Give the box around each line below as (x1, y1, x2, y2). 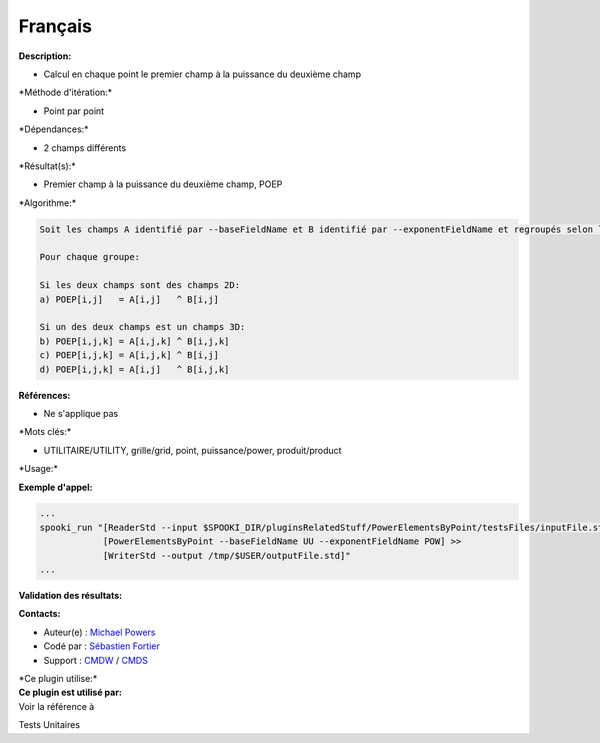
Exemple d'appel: (18, 481, 93, 493)
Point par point (43, 105, 105, 117)
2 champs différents (43, 141, 127, 154)
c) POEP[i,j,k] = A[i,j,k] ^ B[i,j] (39, 350, 220, 361)
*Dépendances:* (18, 123, 89, 135)
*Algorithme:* (18, 196, 77, 209)
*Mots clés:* (18, 426, 72, 438)
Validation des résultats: (18, 590, 123, 602)
